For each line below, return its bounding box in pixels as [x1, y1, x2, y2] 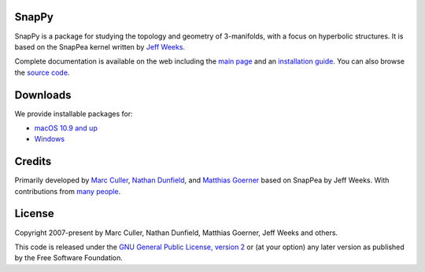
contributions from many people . [14, 186, 121, 196]
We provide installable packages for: [14, 108, 133, 118]
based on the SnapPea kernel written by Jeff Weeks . [14, 42, 185, 51]
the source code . [14, 68, 70, 77]
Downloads [14, 88, 72, 101]
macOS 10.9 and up [34, 123, 98, 133]
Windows [34, 134, 65, 144]
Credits [14, 155, 52, 168]
